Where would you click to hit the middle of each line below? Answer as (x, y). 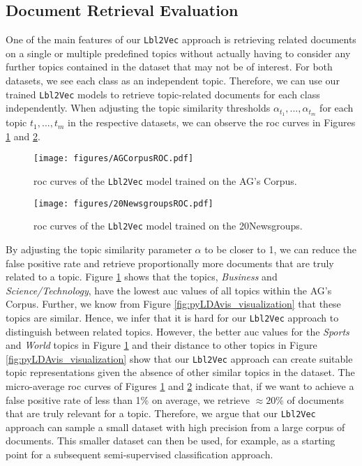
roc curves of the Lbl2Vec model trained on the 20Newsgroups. (168, 226)
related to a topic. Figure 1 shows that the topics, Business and (142, 277)
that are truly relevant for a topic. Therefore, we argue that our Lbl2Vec (161, 413)
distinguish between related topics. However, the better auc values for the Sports (178, 331)
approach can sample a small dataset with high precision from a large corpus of (175, 427)
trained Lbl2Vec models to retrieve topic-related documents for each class (163, 94)
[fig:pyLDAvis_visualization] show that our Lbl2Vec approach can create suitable (179, 358)
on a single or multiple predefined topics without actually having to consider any (178, 53)
